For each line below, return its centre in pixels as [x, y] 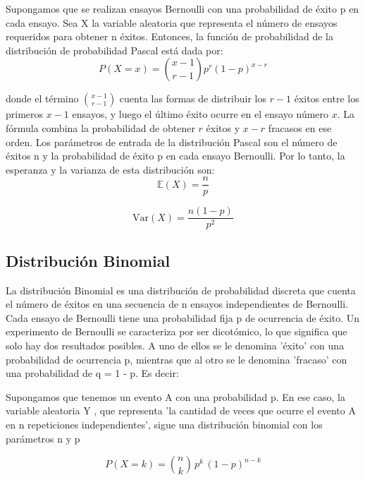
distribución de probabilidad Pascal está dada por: [115, 50]
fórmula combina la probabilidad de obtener [100, 127]
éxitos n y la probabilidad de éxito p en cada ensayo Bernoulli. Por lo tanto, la [175, 156]
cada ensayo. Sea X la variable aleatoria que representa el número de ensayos [172, 22]
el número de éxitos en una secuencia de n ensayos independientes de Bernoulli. [177, 304]
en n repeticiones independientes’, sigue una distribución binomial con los [164, 425]
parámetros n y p [43, 438]
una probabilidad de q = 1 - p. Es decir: [92, 373]
